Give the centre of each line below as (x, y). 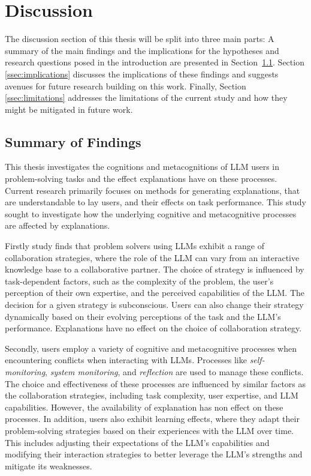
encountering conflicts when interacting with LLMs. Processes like (126, 360)
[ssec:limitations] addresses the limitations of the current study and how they (146, 98)
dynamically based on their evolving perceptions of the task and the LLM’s (143, 316)
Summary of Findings (73, 141)
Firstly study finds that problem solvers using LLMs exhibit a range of (135, 246)
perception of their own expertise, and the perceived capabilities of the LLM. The (155, 293)
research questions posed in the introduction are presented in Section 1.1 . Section (155, 62)
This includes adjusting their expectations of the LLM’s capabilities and (137, 442)
